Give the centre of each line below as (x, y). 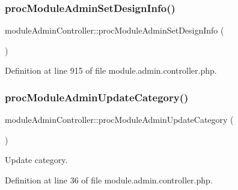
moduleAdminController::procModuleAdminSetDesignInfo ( (114, 30)
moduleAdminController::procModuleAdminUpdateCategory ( (119, 120)
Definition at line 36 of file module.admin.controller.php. (109, 180)
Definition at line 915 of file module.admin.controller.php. (111, 70)
